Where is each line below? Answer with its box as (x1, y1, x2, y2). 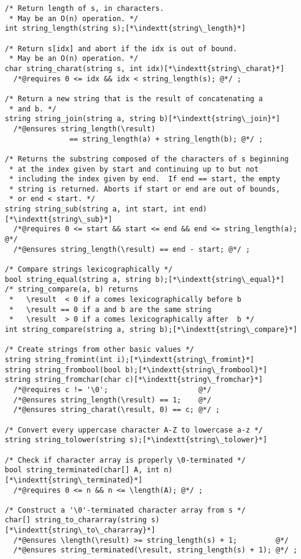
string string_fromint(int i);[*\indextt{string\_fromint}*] (5, 355, 255, 364)
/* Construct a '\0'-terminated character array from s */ (5, 505, 246, 514)
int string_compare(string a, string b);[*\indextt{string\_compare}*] (5, 325, 297, 334)
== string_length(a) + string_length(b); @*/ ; (69, 134, 263, 143)
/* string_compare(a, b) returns (5, 285, 138, 294)
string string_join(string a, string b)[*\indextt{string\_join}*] (5, 114, 281, 123)
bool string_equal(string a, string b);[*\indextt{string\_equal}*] (5, 275, 285, 284)
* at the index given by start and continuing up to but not (9, 164, 259, 173)
